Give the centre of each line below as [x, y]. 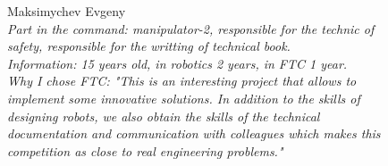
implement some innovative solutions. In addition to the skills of [184, 98]
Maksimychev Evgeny [67, 11]
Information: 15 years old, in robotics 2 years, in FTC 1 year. [177, 63]
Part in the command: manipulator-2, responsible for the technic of [191, 28]
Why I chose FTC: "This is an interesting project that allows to [182, 81]
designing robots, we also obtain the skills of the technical [164, 116]
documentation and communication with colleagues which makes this [194, 133]
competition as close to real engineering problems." [145, 150]
